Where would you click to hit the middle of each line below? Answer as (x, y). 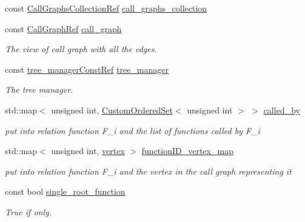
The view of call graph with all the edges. (81, 49)
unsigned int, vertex (88, 151)
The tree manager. (39, 89)
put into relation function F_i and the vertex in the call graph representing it (148, 171)
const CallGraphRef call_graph (63, 28)
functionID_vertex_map (187, 151)
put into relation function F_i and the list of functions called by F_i (132, 130)
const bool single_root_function (65, 191)
